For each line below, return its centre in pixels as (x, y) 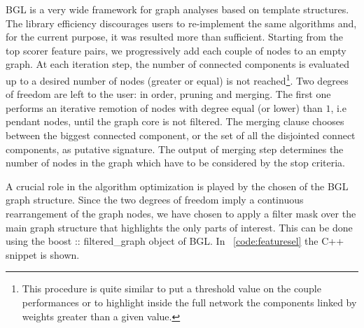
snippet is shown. (43, 254)
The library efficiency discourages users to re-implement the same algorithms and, (181, 23)
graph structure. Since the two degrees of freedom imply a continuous (155, 200)
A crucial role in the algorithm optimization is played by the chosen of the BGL (177, 186)
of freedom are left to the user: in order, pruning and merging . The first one (168, 94)
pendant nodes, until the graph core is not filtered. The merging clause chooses (175, 121)
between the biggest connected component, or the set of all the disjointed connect (181, 135)
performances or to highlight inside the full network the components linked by (189, 302)
